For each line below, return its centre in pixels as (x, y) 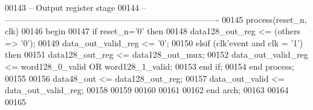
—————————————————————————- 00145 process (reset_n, (156, 19)
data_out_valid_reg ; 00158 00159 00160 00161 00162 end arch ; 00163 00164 (147, 90)
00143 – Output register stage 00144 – (76, 7)
